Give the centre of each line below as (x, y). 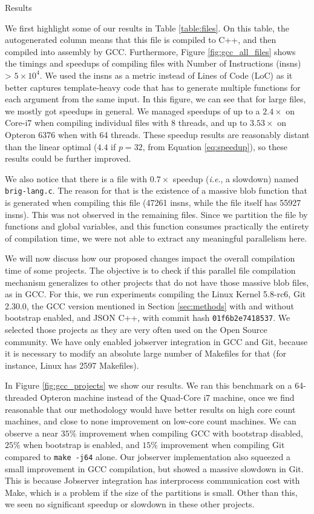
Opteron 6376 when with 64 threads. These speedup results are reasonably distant (157, 134)
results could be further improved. (68, 158)
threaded (21, 397)
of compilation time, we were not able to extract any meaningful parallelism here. (156, 238)
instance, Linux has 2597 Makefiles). (72, 365)
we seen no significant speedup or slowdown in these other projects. (130, 504)
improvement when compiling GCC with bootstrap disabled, (191, 433)
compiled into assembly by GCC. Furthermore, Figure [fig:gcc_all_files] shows (150, 51)
